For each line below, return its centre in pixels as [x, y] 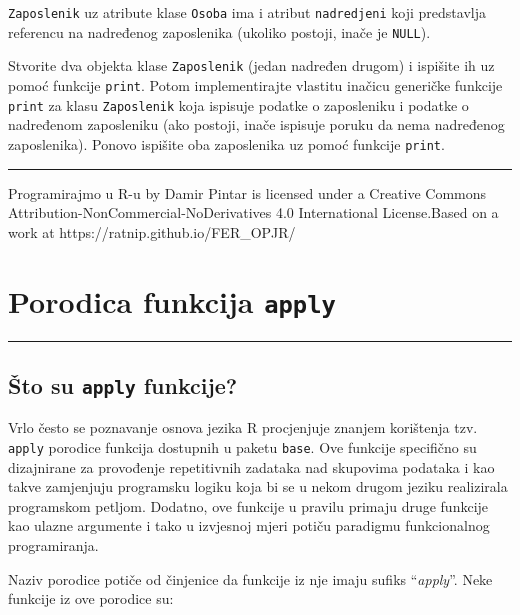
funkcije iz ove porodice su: [91, 598]
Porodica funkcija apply [172, 300]
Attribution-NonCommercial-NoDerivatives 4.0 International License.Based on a [253, 212]
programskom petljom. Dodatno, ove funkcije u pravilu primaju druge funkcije [248, 505]
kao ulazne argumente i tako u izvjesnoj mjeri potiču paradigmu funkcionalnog [249, 525]
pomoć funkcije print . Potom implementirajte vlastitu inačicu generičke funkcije [255, 84]
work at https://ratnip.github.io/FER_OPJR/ [152, 231]
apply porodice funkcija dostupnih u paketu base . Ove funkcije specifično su [242, 446]
